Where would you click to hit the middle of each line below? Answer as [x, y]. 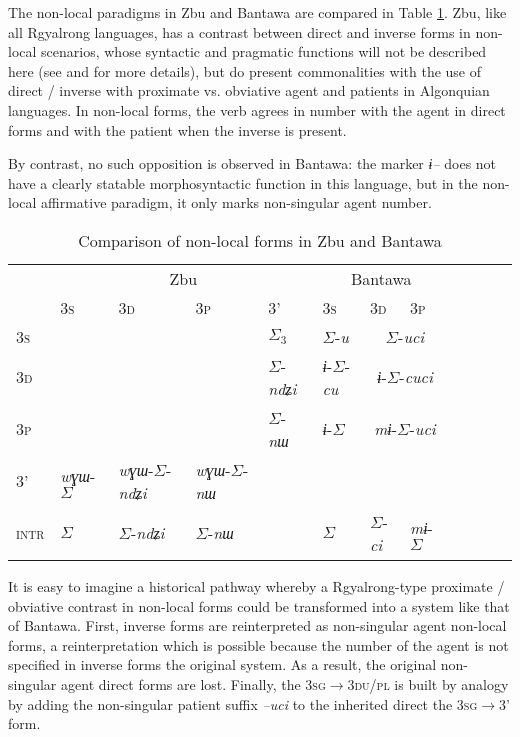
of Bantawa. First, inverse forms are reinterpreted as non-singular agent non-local [257, 625]
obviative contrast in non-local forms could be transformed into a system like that [259, 605]
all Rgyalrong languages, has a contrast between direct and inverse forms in [239, 31]
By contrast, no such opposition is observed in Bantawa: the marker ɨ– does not [252, 163]
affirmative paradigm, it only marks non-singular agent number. [236, 202]
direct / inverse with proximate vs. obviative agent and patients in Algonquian [249, 90]
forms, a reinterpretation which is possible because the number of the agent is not [258, 644]
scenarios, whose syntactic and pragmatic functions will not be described [264, 51]
